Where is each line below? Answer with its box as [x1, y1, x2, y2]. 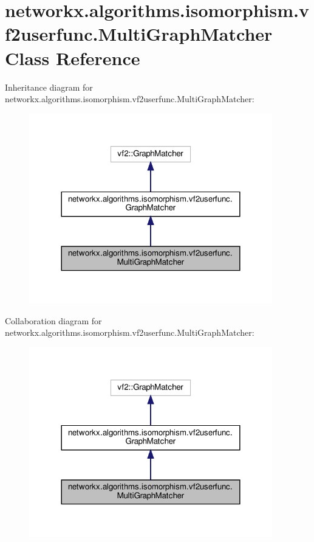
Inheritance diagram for [5, 80, 93, 93]
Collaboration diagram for [5, 314, 102, 327]
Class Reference [5, 45, 140, 70]
